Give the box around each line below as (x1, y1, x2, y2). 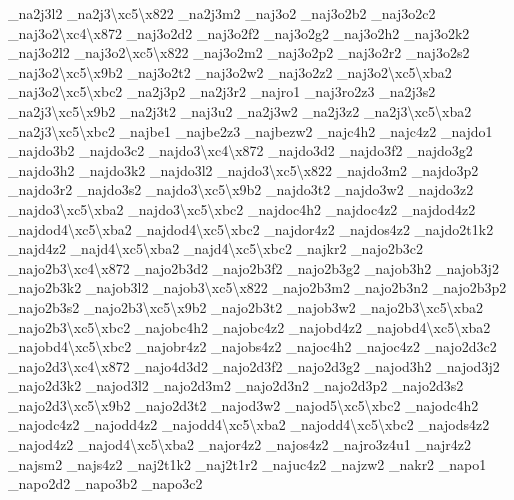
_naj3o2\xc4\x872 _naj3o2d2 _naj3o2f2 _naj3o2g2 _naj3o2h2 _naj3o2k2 (8, 22, 470, 43)
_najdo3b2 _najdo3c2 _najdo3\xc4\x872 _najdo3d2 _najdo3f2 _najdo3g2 (8, 140, 473, 161)
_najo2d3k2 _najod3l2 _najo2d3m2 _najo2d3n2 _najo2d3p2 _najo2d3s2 (8, 375, 464, 396)
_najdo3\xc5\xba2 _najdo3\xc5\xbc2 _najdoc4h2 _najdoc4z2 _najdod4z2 (8, 198, 476, 219)
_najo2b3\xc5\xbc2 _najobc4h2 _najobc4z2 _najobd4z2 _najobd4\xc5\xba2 (8, 316, 491, 337)
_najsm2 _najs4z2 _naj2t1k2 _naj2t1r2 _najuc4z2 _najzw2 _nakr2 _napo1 (8, 453, 487, 474)
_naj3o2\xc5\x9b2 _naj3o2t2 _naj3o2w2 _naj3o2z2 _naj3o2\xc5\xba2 (8, 61, 452, 82)
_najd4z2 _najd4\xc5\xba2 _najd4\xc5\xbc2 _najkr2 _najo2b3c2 (8, 238, 424, 259)
